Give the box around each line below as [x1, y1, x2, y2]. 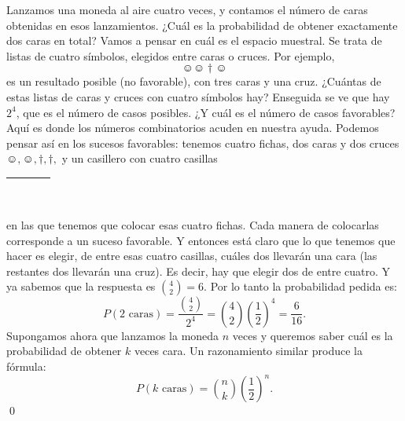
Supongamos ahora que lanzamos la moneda [6, 327, 219, 343]
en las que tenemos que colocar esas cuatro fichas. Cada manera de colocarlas [6, 216, 379, 232]
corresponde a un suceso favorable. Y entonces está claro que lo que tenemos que [6, 232, 396, 248]
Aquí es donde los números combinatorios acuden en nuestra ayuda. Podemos [6, 119, 379, 136]
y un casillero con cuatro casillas [61, 150, 218, 167]
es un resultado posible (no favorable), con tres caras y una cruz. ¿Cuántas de [6, 73, 381, 90]
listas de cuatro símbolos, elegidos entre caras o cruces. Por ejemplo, [6, 47, 335, 64]
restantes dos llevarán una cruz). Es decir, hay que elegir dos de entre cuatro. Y [6, 262, 391, 279]
